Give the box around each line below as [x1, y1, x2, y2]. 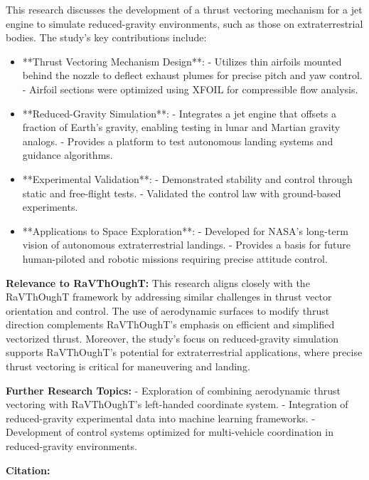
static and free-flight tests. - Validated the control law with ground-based [22, 185, 341, 200]
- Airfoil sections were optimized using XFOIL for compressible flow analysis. [22, 81, 358, 96]
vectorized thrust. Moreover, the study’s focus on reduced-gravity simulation [6, 330, 339, 345]
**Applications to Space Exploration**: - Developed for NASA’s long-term [22, 223, 348, 238]
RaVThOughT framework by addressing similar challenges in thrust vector [6, 289, 332, 304]
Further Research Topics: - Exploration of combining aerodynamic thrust [6, 382, 341, 397]
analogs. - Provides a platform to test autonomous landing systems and [22, 133, 333, 148]
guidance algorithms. [22, 147, 113, 162]
